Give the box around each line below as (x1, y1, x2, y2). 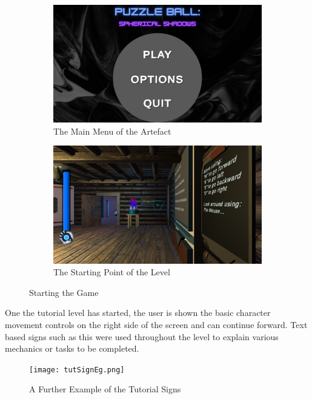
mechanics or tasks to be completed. (5, 342, 139, 355)
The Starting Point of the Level (53, 266, 170, 278)
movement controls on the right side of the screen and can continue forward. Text (5, 318, 308, 330)
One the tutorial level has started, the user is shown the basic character (5, 306, 271, 319)
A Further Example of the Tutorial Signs (29, 383, 181, 395)
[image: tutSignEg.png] (29, 365, 125, 374)
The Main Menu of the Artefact (53, 124, 171, 137)
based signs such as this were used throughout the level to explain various (5, 330, 279, 343)
